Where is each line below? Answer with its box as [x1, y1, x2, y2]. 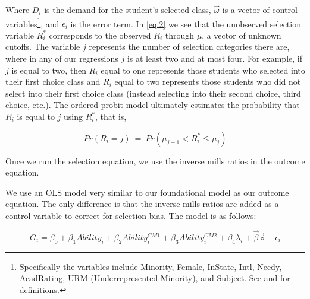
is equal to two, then [11, 63, 87, 76]
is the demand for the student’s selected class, [44, 4, 211, 15]
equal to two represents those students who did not [114, 75, 301, 88]
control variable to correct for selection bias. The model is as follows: [5, 209, 256, 221]
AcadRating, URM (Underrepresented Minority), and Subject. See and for [19, 272, 290, 284]
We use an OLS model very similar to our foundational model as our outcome [5, 186, 289, 198]
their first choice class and [5, 75, 101, 88]
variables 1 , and [5, 15, 60, 30]
